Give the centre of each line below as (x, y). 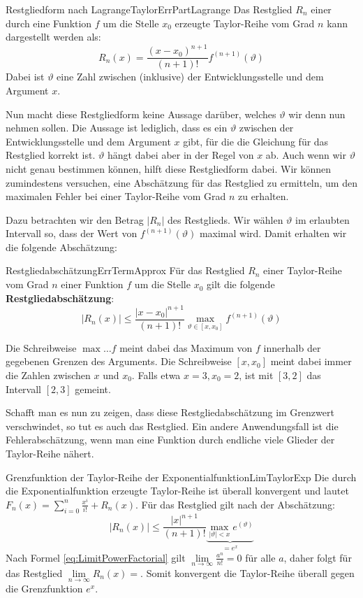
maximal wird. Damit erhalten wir (273, 233)
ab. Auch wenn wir (306, 155)
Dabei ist (25, 77)
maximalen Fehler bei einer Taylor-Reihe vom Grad (116, 196)
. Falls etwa (156, 375)
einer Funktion (92, 284)
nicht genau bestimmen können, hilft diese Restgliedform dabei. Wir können (169, 168)
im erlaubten (323, 219)
